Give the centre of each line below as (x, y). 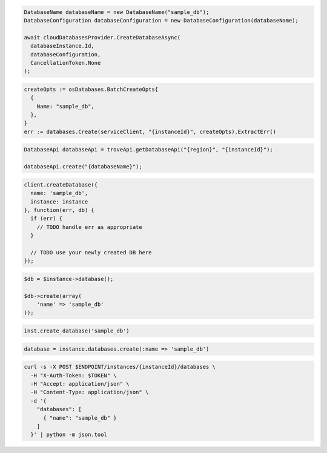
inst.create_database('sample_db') (77, 331)
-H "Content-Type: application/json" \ (90, 392)
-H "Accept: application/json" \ (80, 384)
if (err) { (47, 219)
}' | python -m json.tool (69, 435)
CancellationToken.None (66, 63)
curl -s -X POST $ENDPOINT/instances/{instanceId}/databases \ (120, 367)
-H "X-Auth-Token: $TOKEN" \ (74, 375)
